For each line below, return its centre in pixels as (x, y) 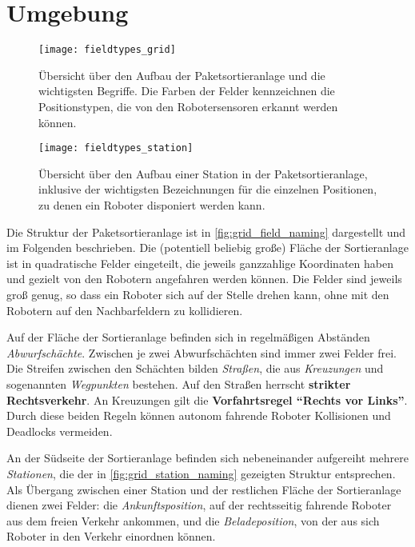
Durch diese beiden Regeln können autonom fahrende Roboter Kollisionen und (199, 415)
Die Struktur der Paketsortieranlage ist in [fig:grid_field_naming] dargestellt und (206, 232)
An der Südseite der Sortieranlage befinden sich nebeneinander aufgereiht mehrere (207, 458)
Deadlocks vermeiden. (60, 431)
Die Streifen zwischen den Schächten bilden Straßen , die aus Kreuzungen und (195, 368)
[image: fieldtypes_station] (116, 148)
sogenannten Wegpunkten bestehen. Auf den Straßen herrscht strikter (179, 383)
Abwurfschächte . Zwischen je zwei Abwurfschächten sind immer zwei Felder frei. (202, 352)
